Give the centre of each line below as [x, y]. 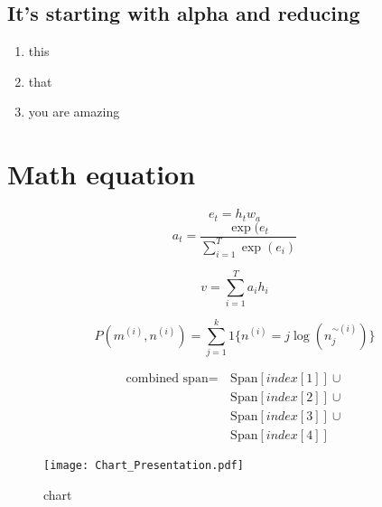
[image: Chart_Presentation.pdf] [144, 466]
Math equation [102, 174]
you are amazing [74, 112]
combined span [167, 379]
